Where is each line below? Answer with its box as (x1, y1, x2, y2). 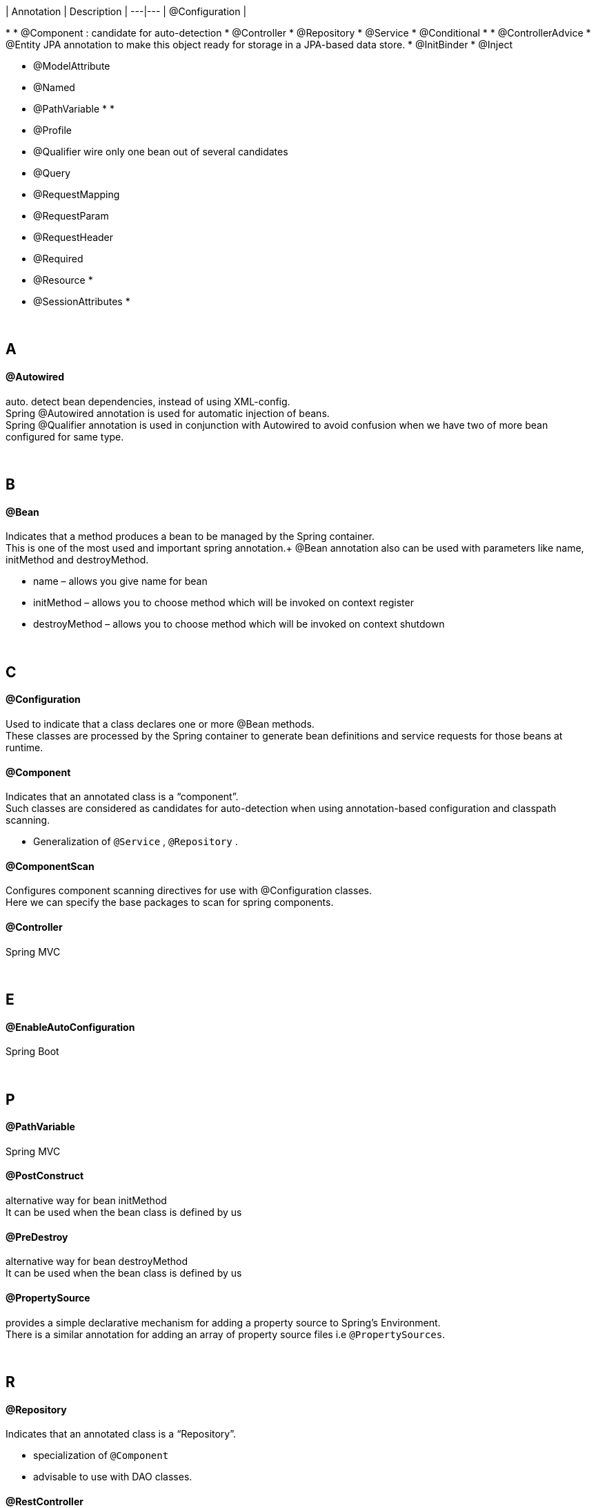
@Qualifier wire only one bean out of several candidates (33, 146, 288, 157)
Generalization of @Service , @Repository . (33, 835, 238, 848)
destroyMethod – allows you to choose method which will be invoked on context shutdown (33, 618, 445, 630)
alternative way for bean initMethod (6, 1195, 167, 1207)
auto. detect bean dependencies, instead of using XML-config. (6, 395, 290, 407)
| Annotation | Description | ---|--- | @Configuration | (6, 6, 247, 17)
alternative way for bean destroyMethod (6, 1255, 188, 1268)
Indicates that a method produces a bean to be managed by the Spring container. (6, 530, 375, 543)
